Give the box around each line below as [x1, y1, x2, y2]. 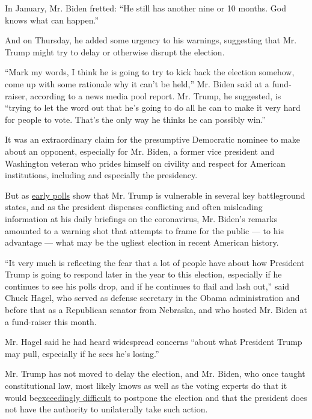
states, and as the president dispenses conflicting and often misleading [5, 200, 263, 213]
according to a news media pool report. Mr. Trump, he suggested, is [30, 89, 281, 102]
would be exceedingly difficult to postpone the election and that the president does [5, 391, 307, 403]
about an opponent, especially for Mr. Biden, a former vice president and [5, 144, 275, 157]
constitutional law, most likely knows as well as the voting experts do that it [5, 379, 287, 392]
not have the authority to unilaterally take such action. [5, 403, 208, 415]
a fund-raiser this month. [5, 315, 97, 327]
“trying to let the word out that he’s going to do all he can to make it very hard [5, 101, 301, 114]
